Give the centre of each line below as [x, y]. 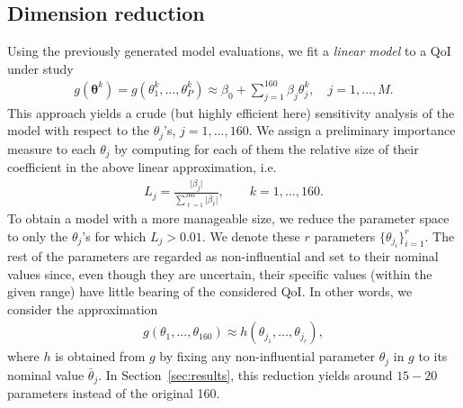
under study [40, 68]
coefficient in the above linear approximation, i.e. [142, 167]
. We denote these [251, 236]
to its [433, 356]
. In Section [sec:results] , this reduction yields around [245, 374]
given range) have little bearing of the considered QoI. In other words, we [210, 291]
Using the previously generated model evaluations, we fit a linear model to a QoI [229, 51]
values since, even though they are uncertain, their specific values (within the [220, 273]
